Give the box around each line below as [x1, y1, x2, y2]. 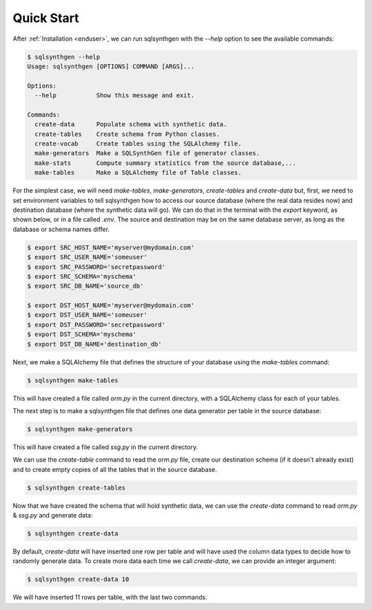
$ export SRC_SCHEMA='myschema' [27, 273, 137, 280]
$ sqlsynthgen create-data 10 [27, 575, 130, 583]
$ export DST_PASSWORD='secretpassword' [27, 321, 165, 328]
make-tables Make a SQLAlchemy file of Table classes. [34, 169, 242, 177]
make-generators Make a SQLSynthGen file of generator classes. [34, 149, 260, 157]
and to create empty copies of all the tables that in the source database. [12, 465, 217, 473]
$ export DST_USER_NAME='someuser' [27, 311, 147, 319]
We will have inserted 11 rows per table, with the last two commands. [12, 593, 208, 602]
